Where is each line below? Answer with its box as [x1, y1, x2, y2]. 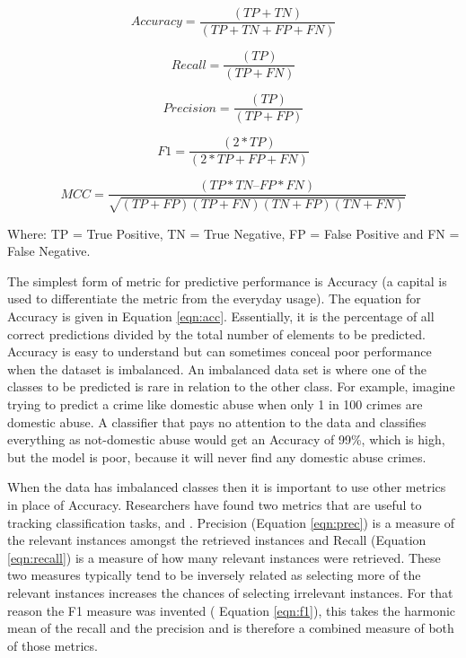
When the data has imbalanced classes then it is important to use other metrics [7, 478, 446, 496]
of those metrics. [7, 636, 98, 654]
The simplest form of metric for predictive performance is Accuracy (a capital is [7, 271, 447, 290]
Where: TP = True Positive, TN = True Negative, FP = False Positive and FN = [7, 224, 460, 242]
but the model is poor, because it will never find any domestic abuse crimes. [7, 447, 426, 466]
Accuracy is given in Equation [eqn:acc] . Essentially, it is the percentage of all [7, 307, 435, 326]
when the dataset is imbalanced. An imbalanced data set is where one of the [7, 359, 426, 378]
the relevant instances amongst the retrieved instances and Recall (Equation [7, 531, 426, 549]
